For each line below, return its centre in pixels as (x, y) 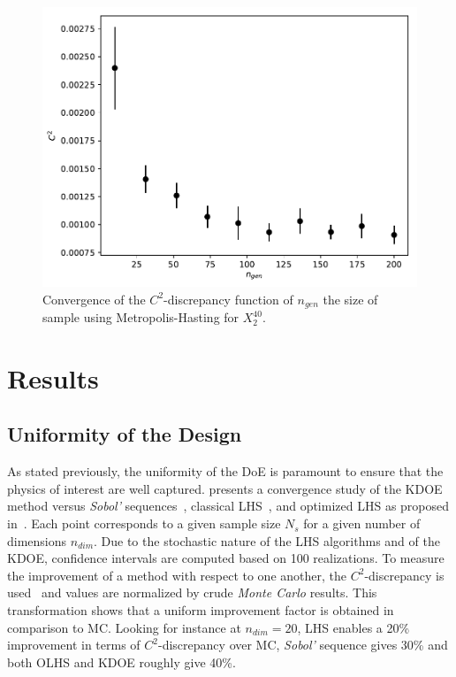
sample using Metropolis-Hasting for (141, 317)
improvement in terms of (74, 645)
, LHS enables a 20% (353, 627)
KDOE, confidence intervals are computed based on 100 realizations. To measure (226, 558)
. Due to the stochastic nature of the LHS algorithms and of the (267, 540)
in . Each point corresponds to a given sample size (144, 523)
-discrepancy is (404, 575)
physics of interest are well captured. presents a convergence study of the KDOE (225, 488)
